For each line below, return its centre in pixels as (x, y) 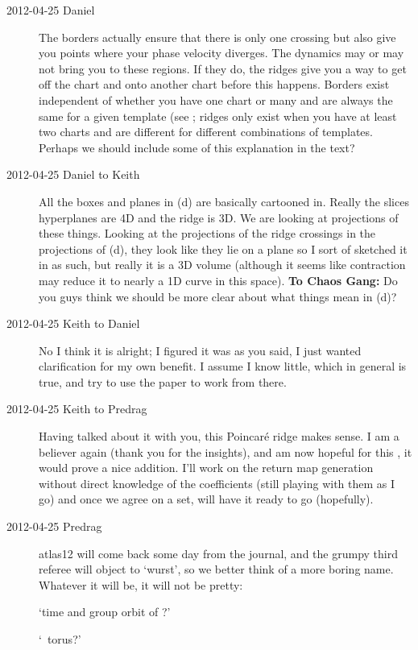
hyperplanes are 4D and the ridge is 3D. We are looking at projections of (219, 217)
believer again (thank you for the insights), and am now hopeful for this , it (226, 451)
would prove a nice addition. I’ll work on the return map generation (206, 468)
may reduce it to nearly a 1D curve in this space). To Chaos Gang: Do (218, 280)
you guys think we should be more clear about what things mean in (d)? (218, 296)
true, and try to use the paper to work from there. (163, 381)
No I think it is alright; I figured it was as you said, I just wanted (200, 350)
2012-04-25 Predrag (54, 526)
